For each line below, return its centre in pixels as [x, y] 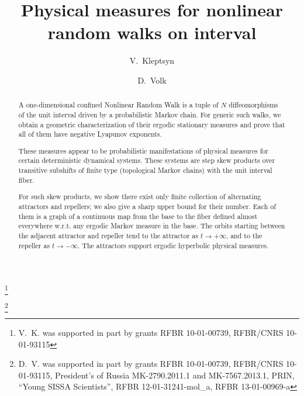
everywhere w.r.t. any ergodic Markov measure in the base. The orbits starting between [152, 226]
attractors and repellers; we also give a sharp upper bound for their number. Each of [147, 206]
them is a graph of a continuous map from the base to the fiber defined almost [138, 216]
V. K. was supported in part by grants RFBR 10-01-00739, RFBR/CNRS [151, 332]
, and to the [244, 235]
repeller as [34, 245]
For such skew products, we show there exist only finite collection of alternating [140, 197]
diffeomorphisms [253, 105]
